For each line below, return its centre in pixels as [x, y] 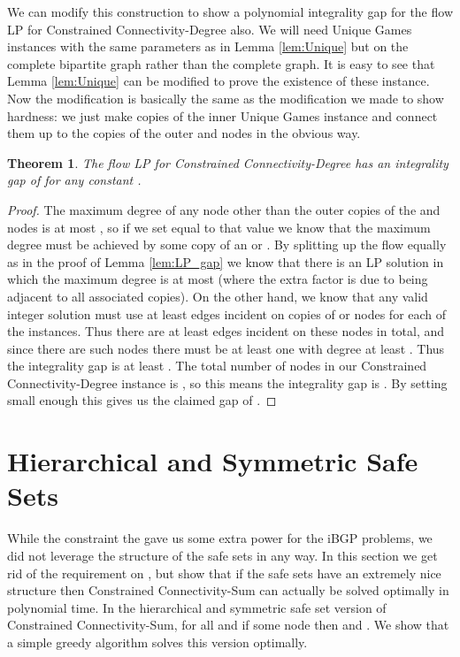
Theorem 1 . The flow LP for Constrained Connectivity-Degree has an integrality [228, 162]
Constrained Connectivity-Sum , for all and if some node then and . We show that [228, 625]
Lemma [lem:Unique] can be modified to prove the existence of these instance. [218, 81]
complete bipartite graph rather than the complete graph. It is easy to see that [221, 63]
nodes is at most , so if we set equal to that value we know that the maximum [219, 227]
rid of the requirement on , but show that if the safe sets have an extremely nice [224, 573]
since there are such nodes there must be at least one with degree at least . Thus [226, 348]
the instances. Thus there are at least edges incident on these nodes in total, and [226, 331]
